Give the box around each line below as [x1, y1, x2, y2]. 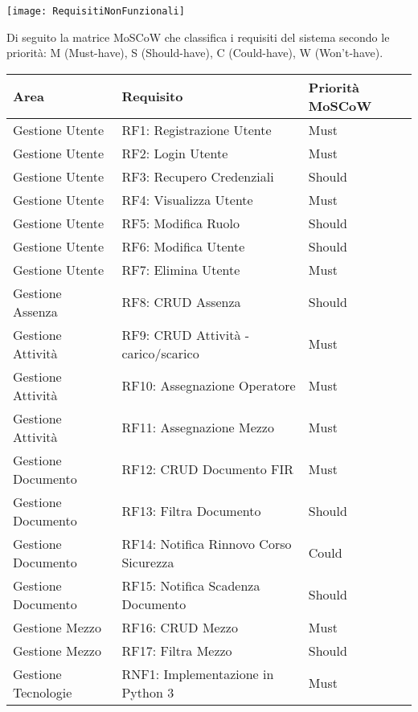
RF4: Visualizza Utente [121, 190, 253, 209]
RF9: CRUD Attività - [121, 325, 250, 344]
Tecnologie [13, 682, 72, 702]
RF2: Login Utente [121, 143, 228, 162]
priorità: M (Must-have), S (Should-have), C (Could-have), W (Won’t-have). [6, 44, 383, 61]
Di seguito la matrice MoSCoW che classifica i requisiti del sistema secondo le [6, 28, 390, 45]
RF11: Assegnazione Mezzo [121, 418, 274, 437]
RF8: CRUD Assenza [121, 293, 241, 312]
